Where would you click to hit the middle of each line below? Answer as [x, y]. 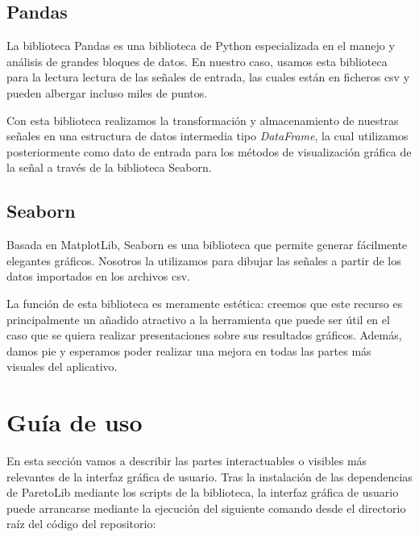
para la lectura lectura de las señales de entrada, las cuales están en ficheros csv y [208, 77]
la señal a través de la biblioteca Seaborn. [109, 167]
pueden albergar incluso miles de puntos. [107, 92]
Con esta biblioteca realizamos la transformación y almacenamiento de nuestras [203, 120]
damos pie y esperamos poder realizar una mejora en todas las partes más [189, 350]
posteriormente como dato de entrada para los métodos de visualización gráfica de [209, 151]
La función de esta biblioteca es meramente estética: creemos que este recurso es [205, 303]
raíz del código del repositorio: [81, 524]
